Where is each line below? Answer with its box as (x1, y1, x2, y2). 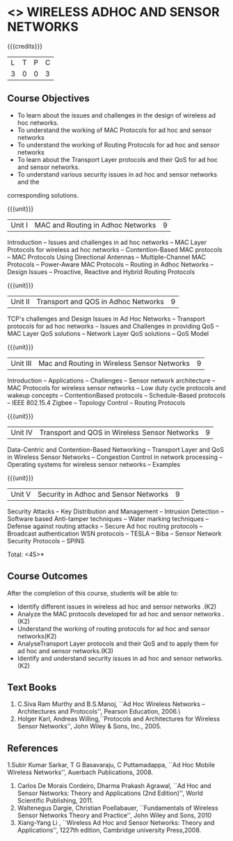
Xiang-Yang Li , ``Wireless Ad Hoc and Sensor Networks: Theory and (17, 819, 215, 827)
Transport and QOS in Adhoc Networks (36, 296, 165, 306)
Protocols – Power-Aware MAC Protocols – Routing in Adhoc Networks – (7, 260, 214, 269)
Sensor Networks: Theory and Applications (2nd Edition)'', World (17, 789, 203, 797)
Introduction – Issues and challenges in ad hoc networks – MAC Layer (7, 238, 207, 246)
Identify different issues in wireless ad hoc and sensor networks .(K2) (17, 602, 217, 611)
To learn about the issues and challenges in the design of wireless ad (17, 111, 216, 119)
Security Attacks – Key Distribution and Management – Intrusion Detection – (7, 507, 224, 515)
